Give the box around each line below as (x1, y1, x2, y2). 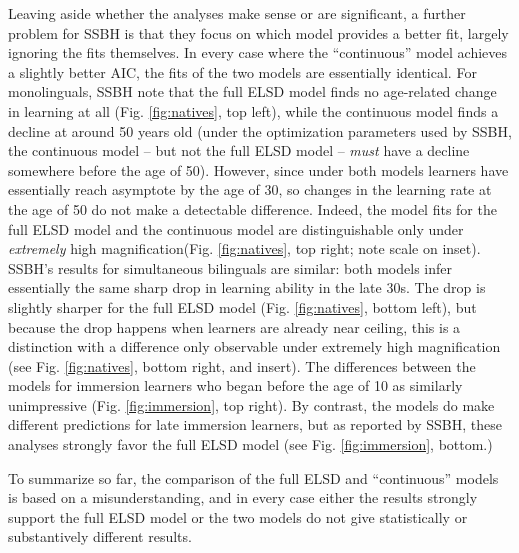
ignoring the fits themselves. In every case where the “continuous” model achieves (8, 42, 508, 63)
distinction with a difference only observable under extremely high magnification (8, 336, 501, 357)
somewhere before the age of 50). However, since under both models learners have (8, 159, 509, 180)
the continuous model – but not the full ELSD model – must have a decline (8, 140, 470, 161)
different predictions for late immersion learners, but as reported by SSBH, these (8, 414, 503, 435)
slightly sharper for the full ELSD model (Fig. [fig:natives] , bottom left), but (8, 296, 477, 317)
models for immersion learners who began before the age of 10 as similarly (8, 375, 463, 396)
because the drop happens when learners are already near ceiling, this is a (8, 316, 461, 337)
